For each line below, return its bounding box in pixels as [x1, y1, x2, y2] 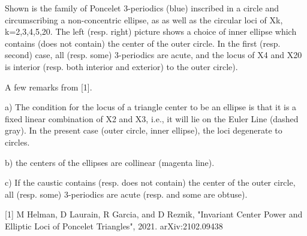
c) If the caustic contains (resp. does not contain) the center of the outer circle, [5, 176, 296, 189]
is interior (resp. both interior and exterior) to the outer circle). [5, 60, 238, 72]
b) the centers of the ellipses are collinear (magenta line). [5, 156, 215, 168]
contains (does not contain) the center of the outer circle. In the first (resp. [5, 37, 281, 49]
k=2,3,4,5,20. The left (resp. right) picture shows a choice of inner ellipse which [5, 25, 297, 38]
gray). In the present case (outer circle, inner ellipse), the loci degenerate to [5, 124, 282, 137]
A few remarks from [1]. [5, 80, 92, 93]
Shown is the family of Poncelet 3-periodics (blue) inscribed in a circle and [5, 2, 279, 14]
